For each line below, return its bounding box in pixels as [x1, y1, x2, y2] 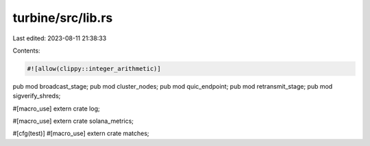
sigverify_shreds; [12, 92, 61, 100]
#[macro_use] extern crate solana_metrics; [12, 117, 134, 126]
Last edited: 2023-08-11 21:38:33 [12, 34, 107, 42]
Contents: [12, 46, 40, 55]
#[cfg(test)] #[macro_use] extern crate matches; [12, 130, 149, 138]
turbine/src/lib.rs [12, 10, 113, 25]
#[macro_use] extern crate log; [12, 104, 100, 113]
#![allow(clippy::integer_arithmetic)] [27, 65, 161, 72]
